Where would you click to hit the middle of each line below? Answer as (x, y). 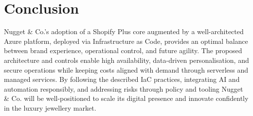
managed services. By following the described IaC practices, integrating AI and (122, 79)
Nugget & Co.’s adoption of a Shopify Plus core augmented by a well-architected (124, 31)
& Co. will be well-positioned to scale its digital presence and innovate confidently (126, 98)
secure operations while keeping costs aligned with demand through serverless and (126, 69)
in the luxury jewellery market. (50, 107)
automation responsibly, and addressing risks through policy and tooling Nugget (124, 88)
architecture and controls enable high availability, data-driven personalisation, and (126, 60)
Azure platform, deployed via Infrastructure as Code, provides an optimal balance (126, 41)
